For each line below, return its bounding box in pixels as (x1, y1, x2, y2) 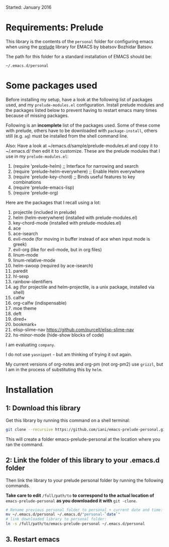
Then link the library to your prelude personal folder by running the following (6, 477, 163, 483)
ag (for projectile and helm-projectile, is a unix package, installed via (13, 284, 154, 290)
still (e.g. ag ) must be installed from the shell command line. (6, 133, 128, 139)
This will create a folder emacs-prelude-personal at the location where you (6, 436, 160, 442)
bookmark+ (13, 321, 37, 327)
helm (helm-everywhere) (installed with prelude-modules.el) (13, 214, 137, 221)
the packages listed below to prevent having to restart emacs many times (6, 107, 157, 113)
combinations (13, 179, 42, 185)
